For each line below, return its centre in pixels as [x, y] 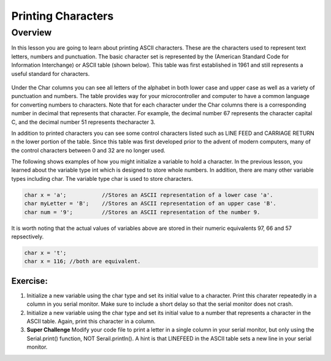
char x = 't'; [45, 253]
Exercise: [30, 281]
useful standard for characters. [51, 74]
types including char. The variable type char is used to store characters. [102, 178]
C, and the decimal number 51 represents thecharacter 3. [83, 122]
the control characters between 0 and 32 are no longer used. [88, 150]
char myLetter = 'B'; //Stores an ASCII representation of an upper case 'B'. [150, 203]
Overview [32, 32]
